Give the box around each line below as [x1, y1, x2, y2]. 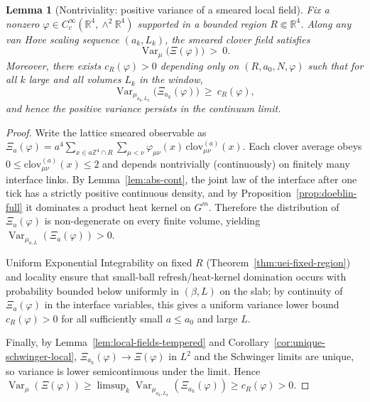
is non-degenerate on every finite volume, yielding [44, 213, 261, 228]
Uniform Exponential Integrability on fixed [6, 255, 192, 270]
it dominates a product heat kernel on [26, 199, 191, 214]
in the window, [138, 72, 203, 87]
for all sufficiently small [61, 310, 163, 325]
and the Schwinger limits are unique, [194, 349, 354, 364]
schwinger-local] [6, 349, 75, 364]
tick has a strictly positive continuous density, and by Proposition [6, 185, 292, 200]
